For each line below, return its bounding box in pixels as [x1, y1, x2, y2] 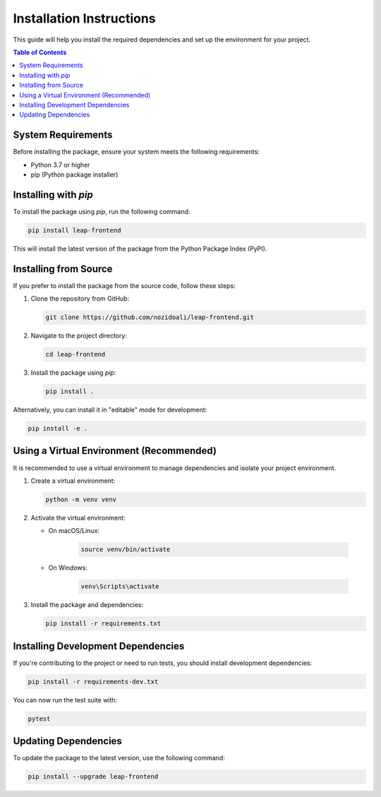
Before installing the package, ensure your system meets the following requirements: [13, 148, 260, 156]
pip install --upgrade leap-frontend [28, 773, 159, 781]
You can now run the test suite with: [13, 695, 118, 704]
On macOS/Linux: [48, 527, 100, 535]
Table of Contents [13, 48, 67, 56]
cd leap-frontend [45, 350, 106, 359]
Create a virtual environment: [30, 477, 116, 485]
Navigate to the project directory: [30, 332, 127, 340]
